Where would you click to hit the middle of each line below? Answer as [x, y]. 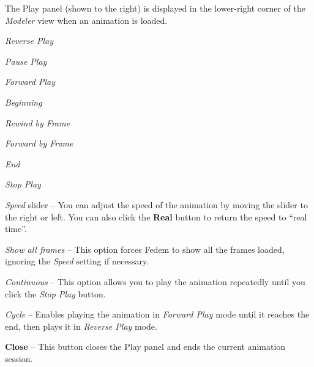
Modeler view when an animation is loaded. [86, 20]
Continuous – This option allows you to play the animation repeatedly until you [155, 281]
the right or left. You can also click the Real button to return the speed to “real [156, 216]
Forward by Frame [39, 143]
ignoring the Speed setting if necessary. [77, 261]
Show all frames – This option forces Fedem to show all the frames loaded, [145, 249]
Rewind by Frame [38, 122]
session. [19, 358]
